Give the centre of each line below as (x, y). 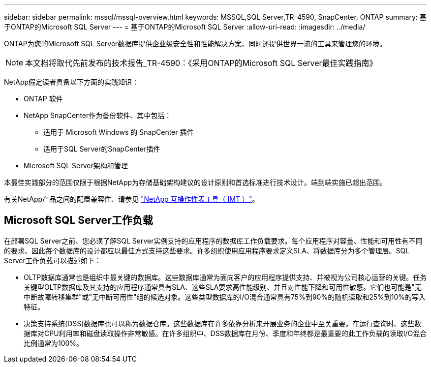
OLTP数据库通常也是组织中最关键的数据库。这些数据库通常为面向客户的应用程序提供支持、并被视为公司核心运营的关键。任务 (225, 277)
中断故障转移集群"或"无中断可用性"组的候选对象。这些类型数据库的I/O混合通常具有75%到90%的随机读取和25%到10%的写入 (225, 297)
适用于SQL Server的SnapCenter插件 (102, 149)
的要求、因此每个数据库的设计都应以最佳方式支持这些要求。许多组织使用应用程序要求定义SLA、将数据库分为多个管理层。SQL (207, 250)
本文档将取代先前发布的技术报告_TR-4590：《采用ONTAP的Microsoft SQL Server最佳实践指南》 (201, 63)
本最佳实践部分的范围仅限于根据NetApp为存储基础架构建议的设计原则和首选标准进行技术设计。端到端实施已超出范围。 (196, 182)
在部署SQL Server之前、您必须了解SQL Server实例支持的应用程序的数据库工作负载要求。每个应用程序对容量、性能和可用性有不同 (213, 241)
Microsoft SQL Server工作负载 (78, 220)
